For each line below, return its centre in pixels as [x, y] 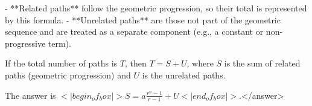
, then [135, 63]
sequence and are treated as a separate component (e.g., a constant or [134, 31]
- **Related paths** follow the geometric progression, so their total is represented [156, 8]
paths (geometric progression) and [68, 75]
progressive [25, 43]
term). [59, 43]
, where [200, 63]
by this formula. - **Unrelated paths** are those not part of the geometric [143, 19]
